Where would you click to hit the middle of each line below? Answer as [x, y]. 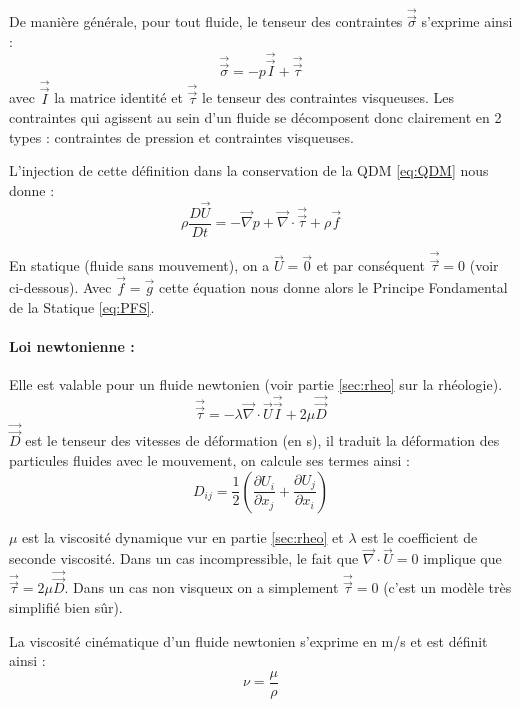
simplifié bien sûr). [66, 607]
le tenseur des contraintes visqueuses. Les [328, 97]
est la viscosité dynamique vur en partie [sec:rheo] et [183, 536]
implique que [462, 558]
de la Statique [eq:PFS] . [82, 306]
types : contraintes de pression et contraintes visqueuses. [181, 136]
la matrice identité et [118, 97]
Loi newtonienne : [72, 345]
